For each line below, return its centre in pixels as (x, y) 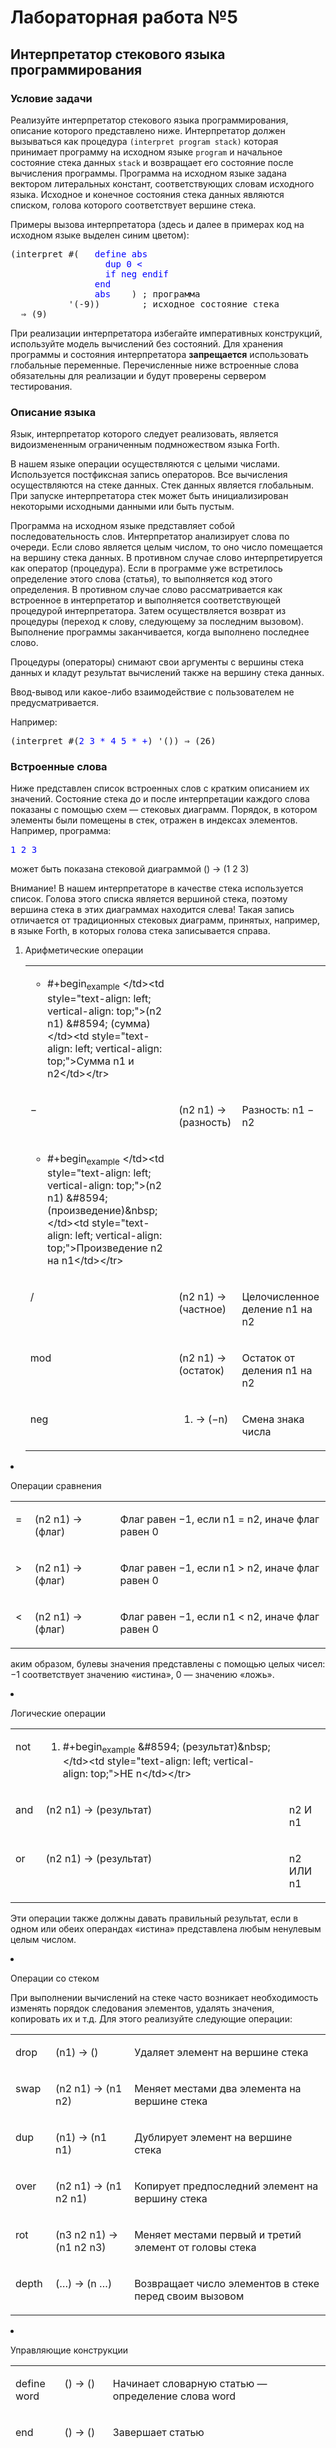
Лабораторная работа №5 (124, 17)
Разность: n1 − (278, 1109)
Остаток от (268, 1358)
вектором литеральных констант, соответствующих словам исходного (162, 183)
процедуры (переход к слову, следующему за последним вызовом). (157, 622)
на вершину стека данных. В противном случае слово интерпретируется (166, 558)
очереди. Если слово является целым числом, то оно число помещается (166, 547)
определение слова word (174, 2396)
